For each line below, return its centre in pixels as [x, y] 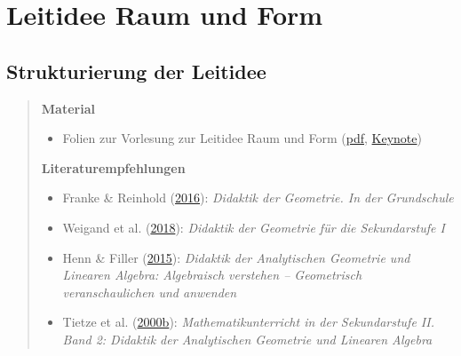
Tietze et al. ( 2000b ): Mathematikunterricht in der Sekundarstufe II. [248, 322]
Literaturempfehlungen [113, 167]
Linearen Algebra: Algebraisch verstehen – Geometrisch [212, 275]
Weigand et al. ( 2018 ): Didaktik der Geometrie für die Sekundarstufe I [254, 227]
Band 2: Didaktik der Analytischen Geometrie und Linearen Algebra [247, 339]
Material [68, 108]
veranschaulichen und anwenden [150, 292]
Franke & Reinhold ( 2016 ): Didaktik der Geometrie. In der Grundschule [258, 198]
